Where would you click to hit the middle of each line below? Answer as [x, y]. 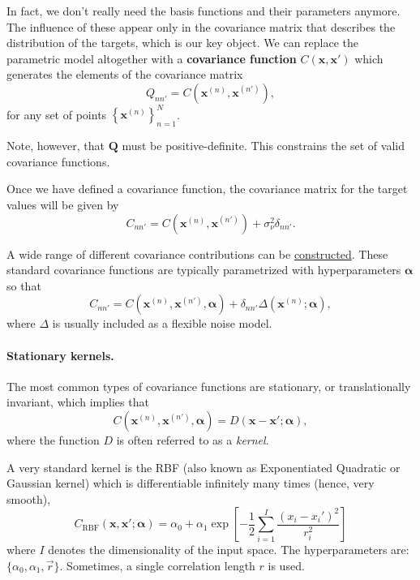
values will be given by [63, 205]
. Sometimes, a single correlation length [157, 565]
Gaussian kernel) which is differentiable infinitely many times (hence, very [191, 483]
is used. [286, 565]
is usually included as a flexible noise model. [162, 323]
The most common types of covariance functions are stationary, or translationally [209, 386]
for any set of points [57, 114]
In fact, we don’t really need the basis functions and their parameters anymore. [204, 11]
